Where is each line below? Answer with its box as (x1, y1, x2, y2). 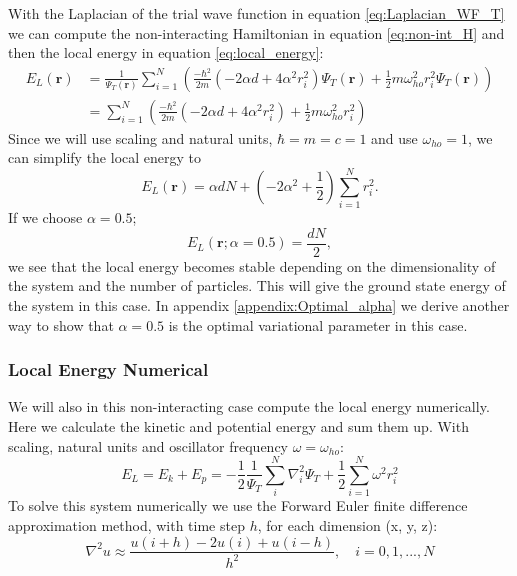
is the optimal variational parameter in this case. (168, 314, 468, 335)
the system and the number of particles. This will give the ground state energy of (8, 275, 506, 296)
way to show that (8, 314, 114, 335)
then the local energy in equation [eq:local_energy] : (8, 42, 324, 63)
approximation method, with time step (8, 514, 245, 535)
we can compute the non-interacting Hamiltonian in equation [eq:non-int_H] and (8, 22, 505, 43)
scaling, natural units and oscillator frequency (8, 435, 288, 456)
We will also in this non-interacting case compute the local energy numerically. (8, 396, 490, 417)
